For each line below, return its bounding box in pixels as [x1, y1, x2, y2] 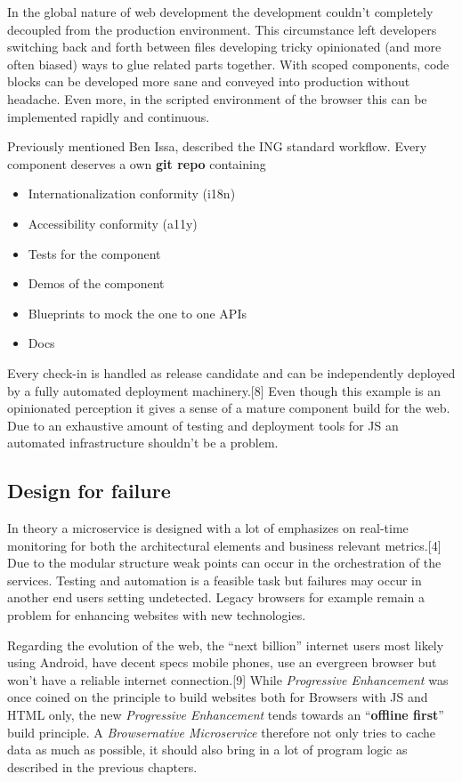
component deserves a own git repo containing [7, 154, 266, 173]
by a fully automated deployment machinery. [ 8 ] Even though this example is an [7, 381, 441, 399]
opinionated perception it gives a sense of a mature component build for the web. [7, 399, 450, 417]
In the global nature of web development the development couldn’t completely [7, 3, 434, 20]
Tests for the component [28, 244, 161, 262]
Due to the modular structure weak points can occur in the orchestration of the [7, 553, 442, 572]
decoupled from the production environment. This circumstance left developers [7, 20, 437, 38]
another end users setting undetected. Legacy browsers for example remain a [7, 588, 425, 607]
